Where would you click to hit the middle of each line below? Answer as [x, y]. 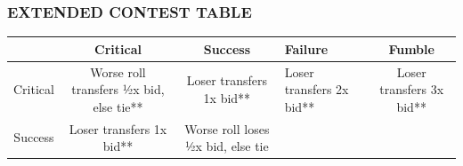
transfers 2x [317, 89]
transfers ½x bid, [118, 89]
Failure [306, 48]
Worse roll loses [227, 128]
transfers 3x [412, 89]
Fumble [411, 48]
